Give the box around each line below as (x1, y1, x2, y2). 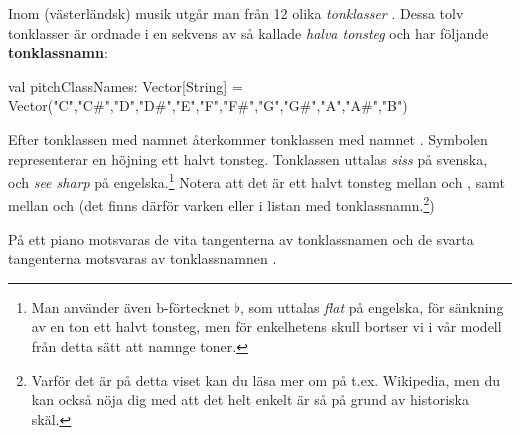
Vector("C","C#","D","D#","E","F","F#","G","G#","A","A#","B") (8, 95, 408, 116)
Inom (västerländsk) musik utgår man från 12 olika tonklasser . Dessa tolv (8, 3, 464, 23)
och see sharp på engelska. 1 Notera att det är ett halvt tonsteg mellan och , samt (8, 169, 505, 192)
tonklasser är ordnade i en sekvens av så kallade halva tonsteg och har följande (8, 22, 489, 43)
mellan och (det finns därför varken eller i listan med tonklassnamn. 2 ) (8, 192, 435, 216)
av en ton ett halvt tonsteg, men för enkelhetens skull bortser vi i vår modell (31, 316, 502, 337)
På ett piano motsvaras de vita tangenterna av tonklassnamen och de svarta (8, 228, 474, 249)
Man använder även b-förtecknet (31, 296, 230, 317)
